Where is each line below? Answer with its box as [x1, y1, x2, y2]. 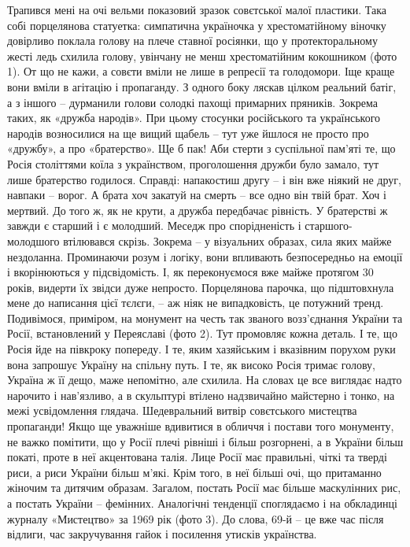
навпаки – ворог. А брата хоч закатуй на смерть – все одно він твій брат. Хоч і [7, 187, 386, 203]
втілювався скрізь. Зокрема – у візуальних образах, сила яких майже [63, 232, 392, 249]
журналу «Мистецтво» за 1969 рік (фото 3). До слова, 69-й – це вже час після [7, 510, 384, 527]
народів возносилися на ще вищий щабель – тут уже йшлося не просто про [7, 124, 369, 141]
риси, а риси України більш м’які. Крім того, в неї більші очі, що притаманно [7, 464, 382, 480]
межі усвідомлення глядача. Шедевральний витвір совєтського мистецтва [7, 402, 357, 419]
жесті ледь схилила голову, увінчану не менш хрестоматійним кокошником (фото [7, 47, 397, 64]
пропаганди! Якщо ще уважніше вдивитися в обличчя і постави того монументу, [7, 418, 394, 434]
